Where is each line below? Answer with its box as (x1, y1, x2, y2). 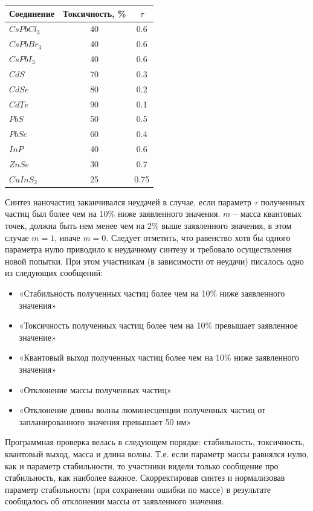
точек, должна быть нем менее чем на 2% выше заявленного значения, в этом (5, 219, 292, 232)
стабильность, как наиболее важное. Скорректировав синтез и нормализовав (5, 471, 285, 484)
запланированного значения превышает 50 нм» (19, 415, 192, 428)
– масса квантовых (233, 207, 302, 220)
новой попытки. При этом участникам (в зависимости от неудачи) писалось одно (5, 254, 304, 267)
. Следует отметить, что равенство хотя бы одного (106, 231, 291, 243)
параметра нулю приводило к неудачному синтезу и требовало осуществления (5, 243, 292, 256)
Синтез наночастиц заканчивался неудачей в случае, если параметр (5, 195, 252, 208)
